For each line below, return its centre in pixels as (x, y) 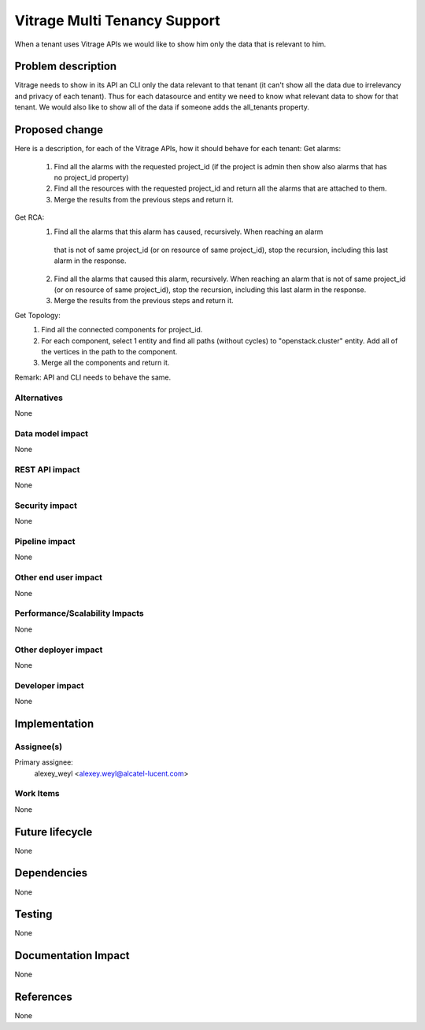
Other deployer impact (59, 650)
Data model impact (52, 433)
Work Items (37, 794)
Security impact (46, 506)
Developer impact (49, 685)
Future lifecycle (54, 832)
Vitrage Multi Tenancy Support (117, 20)
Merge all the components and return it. (105, 363)
